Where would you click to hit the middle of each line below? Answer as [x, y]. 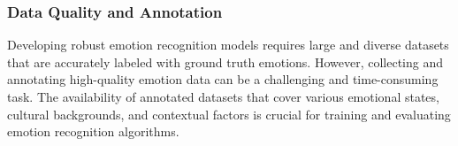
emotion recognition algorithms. [93, 131]
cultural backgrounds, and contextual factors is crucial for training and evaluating [229, 114]
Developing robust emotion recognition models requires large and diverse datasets [228, 45]
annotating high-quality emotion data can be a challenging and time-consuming [223, 79]
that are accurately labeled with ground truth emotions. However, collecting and [225, 61]
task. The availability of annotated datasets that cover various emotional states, [223, 96]
